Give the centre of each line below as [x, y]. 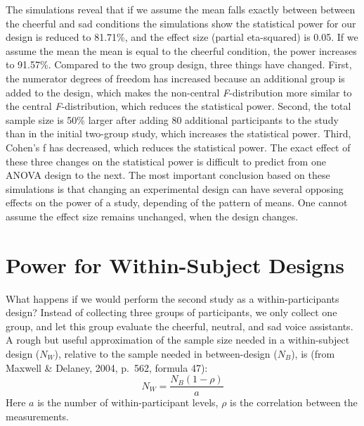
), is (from [313, 353]
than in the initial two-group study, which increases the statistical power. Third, [178, 133]
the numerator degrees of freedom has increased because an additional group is [175, 78]
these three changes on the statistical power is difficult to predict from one [166, 161]
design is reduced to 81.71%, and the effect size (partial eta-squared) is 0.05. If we [182, 37]
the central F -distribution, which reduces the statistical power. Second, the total [178, 106]
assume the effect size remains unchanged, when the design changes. [152, 216]
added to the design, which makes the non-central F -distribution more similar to [179, 92]
